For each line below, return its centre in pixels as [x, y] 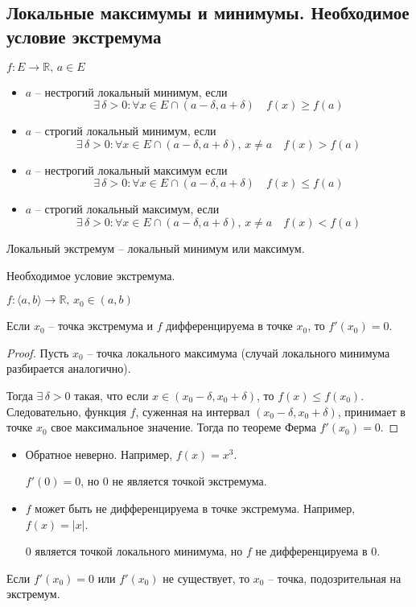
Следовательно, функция [66, 411]
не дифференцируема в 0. [318, 551]
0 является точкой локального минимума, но [134, 551]
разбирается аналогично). [69, 368]
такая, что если [111, 395]
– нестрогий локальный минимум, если [131, 91]
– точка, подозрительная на [335, 578]
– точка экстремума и [101, 326]
